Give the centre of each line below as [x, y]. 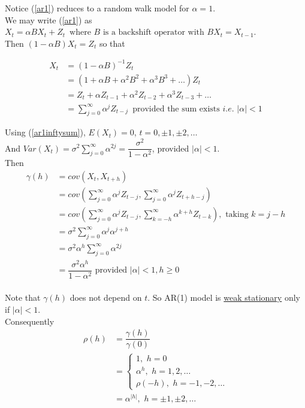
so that [112, 43]
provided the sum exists [176, 109]
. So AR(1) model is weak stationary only [224, 297]
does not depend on [106, 297]
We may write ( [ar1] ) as [49, 19]
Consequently [30, 321]
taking [237, 214]
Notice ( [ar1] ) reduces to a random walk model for [97, 8]
